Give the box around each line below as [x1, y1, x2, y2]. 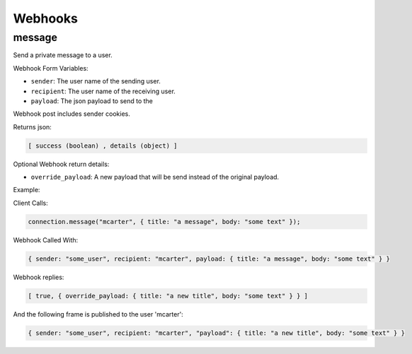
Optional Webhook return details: [13, 160, 110, 168]
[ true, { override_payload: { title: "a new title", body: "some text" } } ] [28, 292, 308, 300]
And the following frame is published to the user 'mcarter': [13, 309, 183, 318]
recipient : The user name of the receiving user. [30, 87, 176, 95]
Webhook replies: [13, 273, 64, 281]
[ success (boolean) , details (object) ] [28, 141, 178, 150]
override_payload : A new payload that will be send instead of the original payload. [30, 173, 280, 182]
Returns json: [13, 122, 52, 131]
